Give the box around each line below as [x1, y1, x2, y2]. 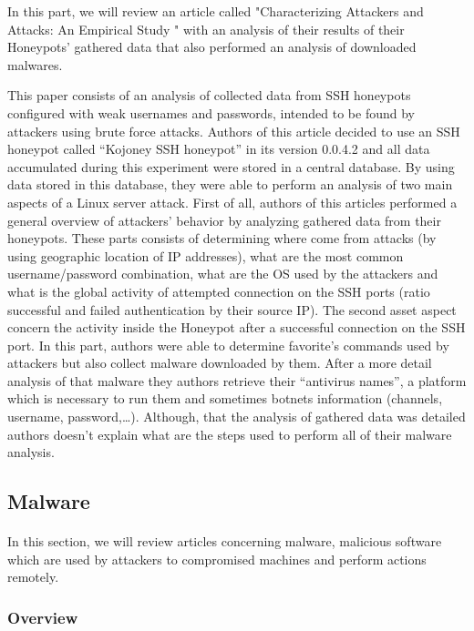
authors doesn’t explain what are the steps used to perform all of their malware [7, 424, 452, 443]
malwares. [7, 55, 63, 74]
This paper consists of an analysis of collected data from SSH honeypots [7, 86, 411, 105]
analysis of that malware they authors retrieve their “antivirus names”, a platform [7, 371, 467, 390]
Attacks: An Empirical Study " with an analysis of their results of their [7, 19, 405, 38]
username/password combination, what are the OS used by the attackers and [7, 264, 438, 283]
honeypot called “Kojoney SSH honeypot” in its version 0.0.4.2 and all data [7, 139, 430, 158]
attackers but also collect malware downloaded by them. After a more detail [7, 353, 432, 372]
